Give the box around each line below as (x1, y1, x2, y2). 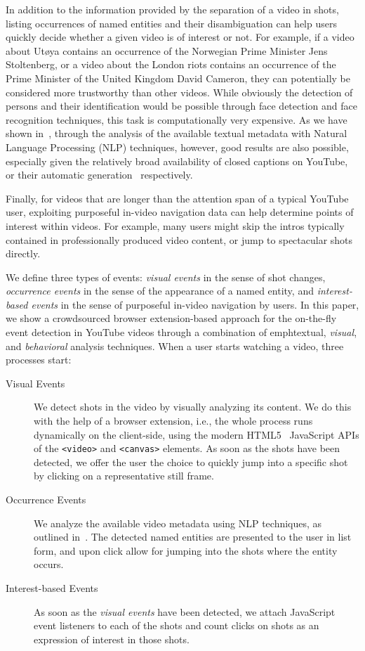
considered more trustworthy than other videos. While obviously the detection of (6, 84, 353, 99)
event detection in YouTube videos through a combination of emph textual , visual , (6, 325, 357, 340)
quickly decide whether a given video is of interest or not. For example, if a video (6, 30, 354, 44)
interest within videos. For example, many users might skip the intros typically (6, 218, 345, 233)
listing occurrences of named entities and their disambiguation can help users (6, 15, 337, 30)
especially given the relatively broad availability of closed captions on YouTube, (6, 153, 348, 168)
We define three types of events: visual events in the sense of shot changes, (6, 269, 326, 284)
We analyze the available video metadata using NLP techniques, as (34, 515, 322, 530)
